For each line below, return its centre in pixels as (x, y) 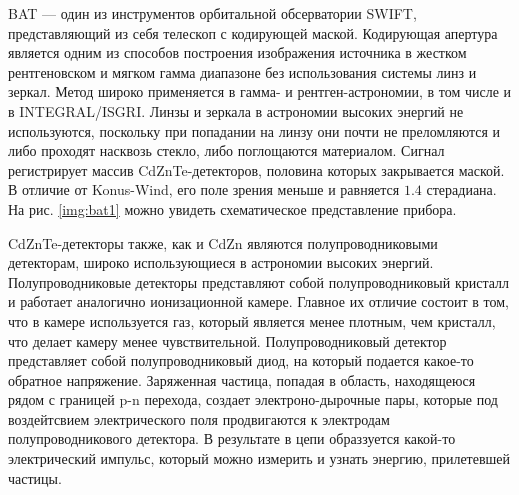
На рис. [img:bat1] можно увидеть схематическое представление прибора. (232, 208)
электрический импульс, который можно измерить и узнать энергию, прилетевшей (259, 458)
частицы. (35, 477)
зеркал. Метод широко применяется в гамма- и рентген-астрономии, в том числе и (260, 91)
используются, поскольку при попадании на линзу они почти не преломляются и (254, 130)
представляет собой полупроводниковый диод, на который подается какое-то (241, 360)
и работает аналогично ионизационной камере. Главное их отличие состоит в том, (258, 301)
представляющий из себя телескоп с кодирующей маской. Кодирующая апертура (253, 32)
